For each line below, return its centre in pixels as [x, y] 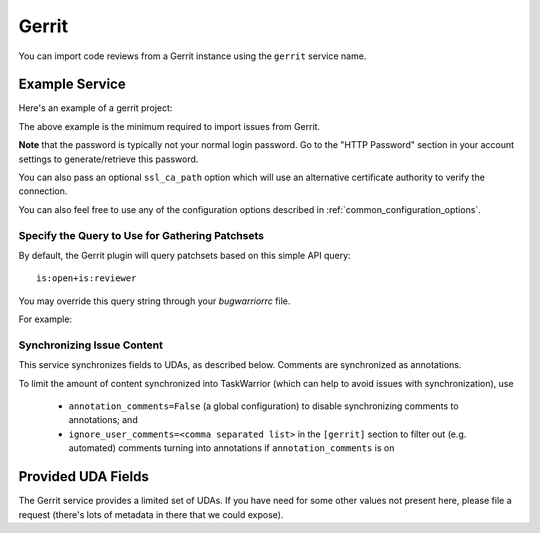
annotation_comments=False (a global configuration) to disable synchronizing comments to [263, 406]
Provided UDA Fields [83, 476]
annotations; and [103, 420]
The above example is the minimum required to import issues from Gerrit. [169, 126]
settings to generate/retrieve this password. [108, 159]
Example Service [72, 84]
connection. [43, 191]
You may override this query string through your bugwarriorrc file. [154, 301]
